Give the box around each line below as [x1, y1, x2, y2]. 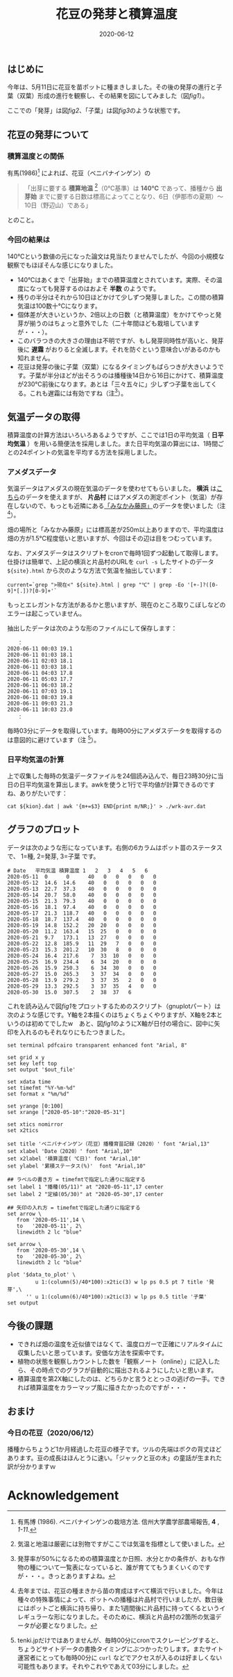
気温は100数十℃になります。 [17, 302, 102, 310]
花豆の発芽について [7, 129, 89, 140]
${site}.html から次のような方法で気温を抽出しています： [7, 566, 174, 575]
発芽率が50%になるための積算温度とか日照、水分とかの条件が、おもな [17, 1555, 220, 1563]
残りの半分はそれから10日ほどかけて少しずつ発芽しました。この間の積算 [17, 293, 225, 301]
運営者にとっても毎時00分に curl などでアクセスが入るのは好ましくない [17, 1653, 223, 1662]
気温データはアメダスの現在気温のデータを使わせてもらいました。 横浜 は [7, 484, 217, 493]
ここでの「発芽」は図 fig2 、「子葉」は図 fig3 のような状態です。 [7, 106, 184, 115]
